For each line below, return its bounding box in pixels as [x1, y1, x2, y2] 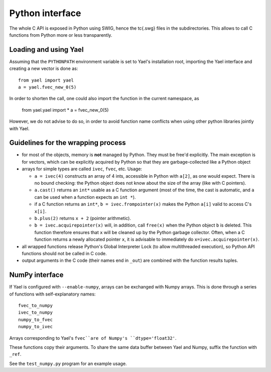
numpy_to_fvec [18, 317, 53, 322]
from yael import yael [18, 77, 74, 83]
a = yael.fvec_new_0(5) [18, 85, 77, 90]
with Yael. [9, 125, 30, 131]
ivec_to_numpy [18, 310, 53, 316]
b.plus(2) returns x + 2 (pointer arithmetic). [34, 215, 131, 221]
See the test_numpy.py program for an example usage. [9, 360, 127, 366]
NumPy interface [9, 271, 64, 279]
